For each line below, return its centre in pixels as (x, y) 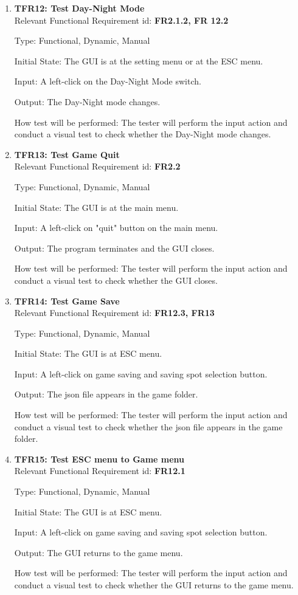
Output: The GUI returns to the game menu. (99, 552)
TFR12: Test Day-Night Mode (79, 8)
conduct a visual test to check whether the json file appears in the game (148, 426)
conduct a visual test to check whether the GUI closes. (116, 280)
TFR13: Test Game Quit (67, 154)
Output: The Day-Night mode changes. (87, 101)
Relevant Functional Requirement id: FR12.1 (100, 471)
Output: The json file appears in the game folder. (106, 394)
